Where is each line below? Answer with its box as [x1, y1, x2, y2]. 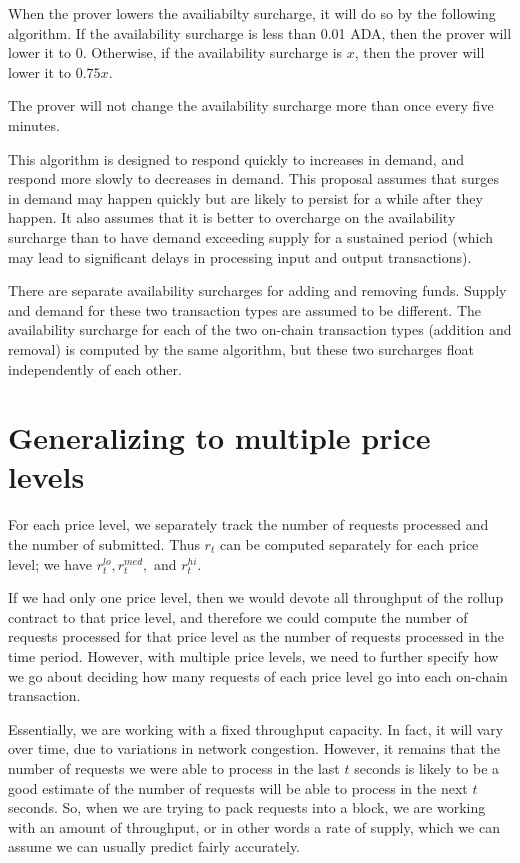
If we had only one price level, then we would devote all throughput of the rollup [8, 587, 504, 608]
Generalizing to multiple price [8, 417, 431, 458]
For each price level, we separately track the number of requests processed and [8, 514, 489, 535]
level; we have [8, 553, 92, 574]
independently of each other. [8, 358, 182, 379]
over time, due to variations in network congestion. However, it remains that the [8, 738, 500, 759]
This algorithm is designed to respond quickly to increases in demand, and [8, 148, 464, 169]
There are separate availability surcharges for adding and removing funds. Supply [8, 280, 507, 301]
